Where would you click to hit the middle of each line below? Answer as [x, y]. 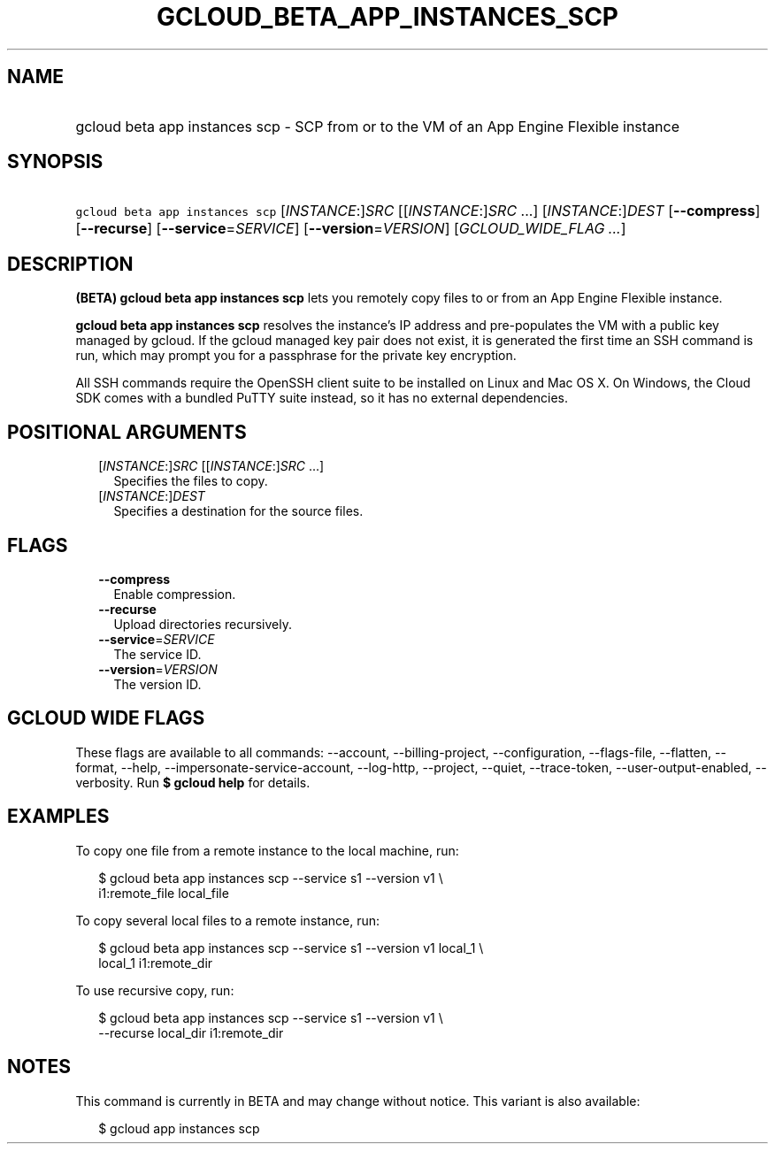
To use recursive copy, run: [155, 990]
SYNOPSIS [55, 162]
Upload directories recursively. [203, 624]
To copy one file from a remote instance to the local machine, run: [267, 850]
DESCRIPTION [70, 264]
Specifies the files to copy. [191, 481]
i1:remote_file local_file [164, 893]
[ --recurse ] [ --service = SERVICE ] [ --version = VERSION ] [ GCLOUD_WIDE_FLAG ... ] [351, 229]
